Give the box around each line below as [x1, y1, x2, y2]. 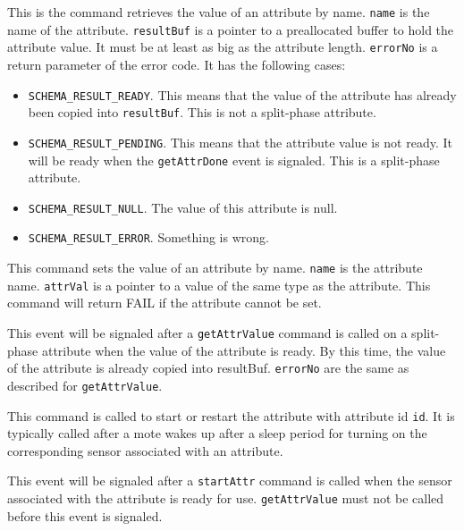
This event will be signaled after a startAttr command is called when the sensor [7, 471, 452, 490]
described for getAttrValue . [7, 375, 163, 394]
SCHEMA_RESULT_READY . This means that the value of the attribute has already [28, 85, 457, 104]
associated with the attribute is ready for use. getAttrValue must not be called [7, 489, 444, 508]
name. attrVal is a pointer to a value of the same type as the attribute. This [7, 275, 431, 294]
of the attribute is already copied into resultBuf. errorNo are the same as [7, 358, 409, 377]
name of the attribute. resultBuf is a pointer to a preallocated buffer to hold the [7, 20, 454, 38]
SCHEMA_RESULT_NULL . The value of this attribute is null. [28, 198, 338, 216]
